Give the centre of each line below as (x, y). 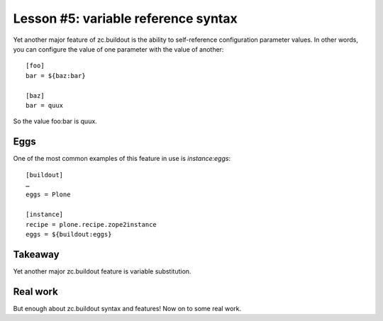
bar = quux (45, 105)
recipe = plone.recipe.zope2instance (91, 224)
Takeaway (36, 254)
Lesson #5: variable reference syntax (125, 18)
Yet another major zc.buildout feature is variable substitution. (102, 271)
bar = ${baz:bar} (56, 75)
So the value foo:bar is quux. (55, 121)
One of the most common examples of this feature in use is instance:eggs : (122, 159)
